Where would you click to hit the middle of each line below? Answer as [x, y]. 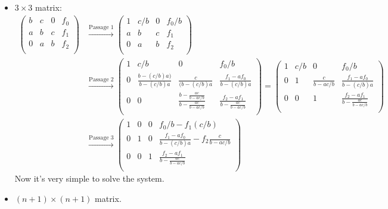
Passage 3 [101, 138]
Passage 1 [101, 28]
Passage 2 [101, 79]
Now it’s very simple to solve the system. [89, 178]
